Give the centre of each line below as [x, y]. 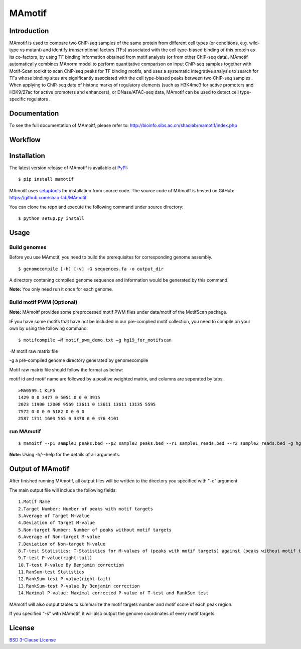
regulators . [39, 99]
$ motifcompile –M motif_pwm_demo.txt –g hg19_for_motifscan [95, 340]
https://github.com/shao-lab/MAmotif [48, 198]
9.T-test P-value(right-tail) [55, 558]
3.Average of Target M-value [54, 515]
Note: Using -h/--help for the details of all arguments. [65, 455]
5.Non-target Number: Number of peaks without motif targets [95, 530]
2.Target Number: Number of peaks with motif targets [86, 509]
